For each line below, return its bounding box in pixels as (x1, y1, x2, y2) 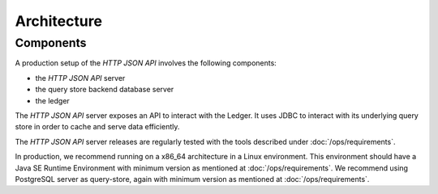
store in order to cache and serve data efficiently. (15, 122, 180, 132)
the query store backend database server (35, 85, 174, 95)
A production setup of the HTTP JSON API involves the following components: (15, 58, 277, 68)
